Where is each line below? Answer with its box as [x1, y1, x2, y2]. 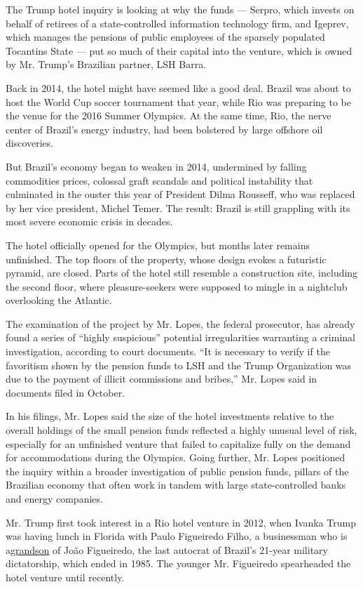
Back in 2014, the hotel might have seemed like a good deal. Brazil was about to [6, 80, 351, 95]
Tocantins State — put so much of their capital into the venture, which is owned [6, 43, 352, 58]
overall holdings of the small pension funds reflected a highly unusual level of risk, [6, 423, 357, 437]
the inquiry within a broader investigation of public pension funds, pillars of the [6, 463, 349, 478]
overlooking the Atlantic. [6, 293, 112, 307]
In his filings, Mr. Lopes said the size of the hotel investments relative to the [6, 409, 334, 423]
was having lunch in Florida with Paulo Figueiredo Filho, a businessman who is [6, 529, 348, 543]
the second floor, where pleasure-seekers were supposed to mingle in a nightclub [6, 279, 348, 293]
